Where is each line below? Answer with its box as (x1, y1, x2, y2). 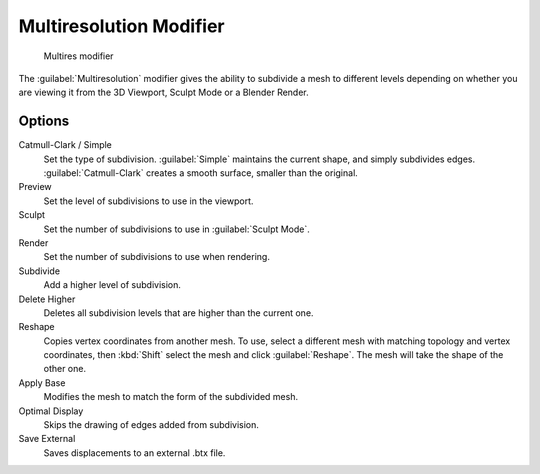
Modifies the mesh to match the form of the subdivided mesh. (43, 391, 299, 403)
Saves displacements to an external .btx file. (43, 446, 226, 459)
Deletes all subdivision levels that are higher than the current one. (43, 306, 314, 319)
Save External (18, 433, 76, 445)
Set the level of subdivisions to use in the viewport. (43, 195, 254, 207)
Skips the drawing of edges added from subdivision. (43, 419, 260, 431)
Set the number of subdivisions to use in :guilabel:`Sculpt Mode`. (43, 223, 310, 235)
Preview (18, 181, 52, 193)
